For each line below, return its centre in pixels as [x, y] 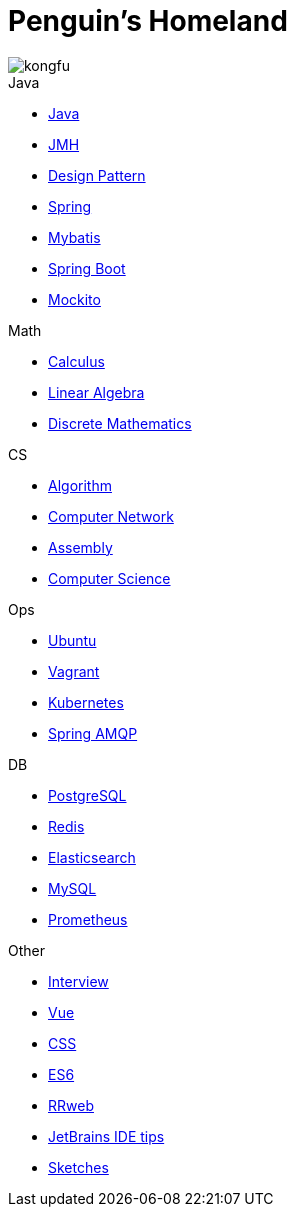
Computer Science [109, 578]
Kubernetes [86, 702]
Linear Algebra [96, 392]
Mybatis [74, 237]
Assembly [80, 547]
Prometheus [88, 919]
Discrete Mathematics [120, 423]
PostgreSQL [87, 795]
